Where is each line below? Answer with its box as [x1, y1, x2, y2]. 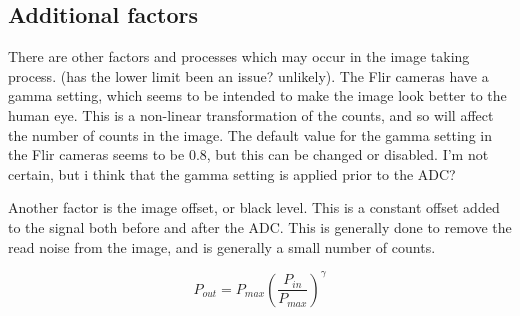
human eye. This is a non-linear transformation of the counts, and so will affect [8, 104, 494, 125]
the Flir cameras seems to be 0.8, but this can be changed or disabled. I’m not [8, 144, 489, 165]
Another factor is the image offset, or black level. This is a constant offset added [8, 197, 500, 218]
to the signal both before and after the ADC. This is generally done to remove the [8, 216, 512, 237]
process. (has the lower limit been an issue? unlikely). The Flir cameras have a [8, 65, 489, 86]
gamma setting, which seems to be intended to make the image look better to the [8, 85, 507, 106]
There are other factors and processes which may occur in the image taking [8, 46, 470, 67]
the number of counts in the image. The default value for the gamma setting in [8, 124, 492, 145]
